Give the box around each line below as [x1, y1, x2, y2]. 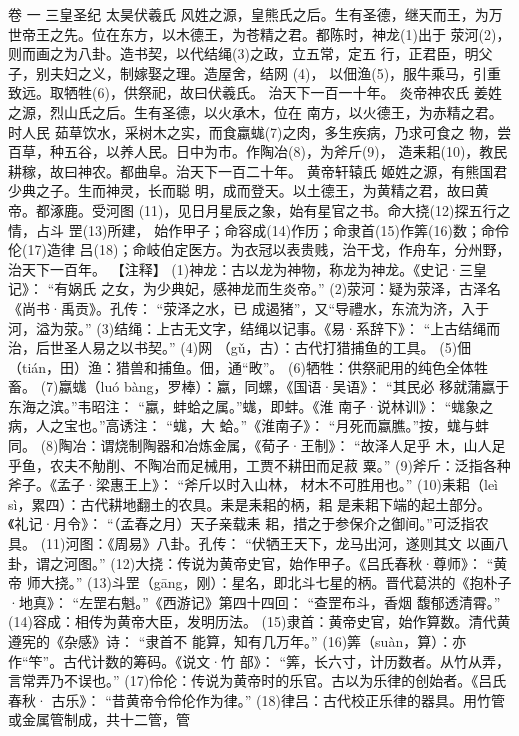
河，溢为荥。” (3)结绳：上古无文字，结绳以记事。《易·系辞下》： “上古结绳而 [8, 317, 501, 338]
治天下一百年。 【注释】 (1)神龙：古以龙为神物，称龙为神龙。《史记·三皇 [8, 258, 488, 279]
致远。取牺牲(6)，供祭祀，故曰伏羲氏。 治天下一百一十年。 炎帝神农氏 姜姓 [8, 82, 502, 103]
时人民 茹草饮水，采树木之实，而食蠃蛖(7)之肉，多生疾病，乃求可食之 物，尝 [8, 121, 512, 142]
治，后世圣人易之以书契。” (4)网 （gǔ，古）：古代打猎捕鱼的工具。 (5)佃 [8, 337, 472, 358]
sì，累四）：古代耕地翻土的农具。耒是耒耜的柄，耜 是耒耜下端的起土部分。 [8, 493, 492, 514]
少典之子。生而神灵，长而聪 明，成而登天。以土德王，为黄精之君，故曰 [8, 180, 475, 201]
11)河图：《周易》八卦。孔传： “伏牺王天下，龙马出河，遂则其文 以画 [46, 533, 495, 554]
